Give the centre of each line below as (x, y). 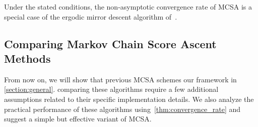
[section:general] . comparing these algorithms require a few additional (111, 89)
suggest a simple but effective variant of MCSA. (78, 119)
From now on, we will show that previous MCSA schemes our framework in (120, 79)
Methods (27, 58)
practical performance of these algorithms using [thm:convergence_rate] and (122, 109)
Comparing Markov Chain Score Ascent (110, 43)
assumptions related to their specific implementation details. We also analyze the (129, 99)
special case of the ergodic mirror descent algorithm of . (91, 16)
